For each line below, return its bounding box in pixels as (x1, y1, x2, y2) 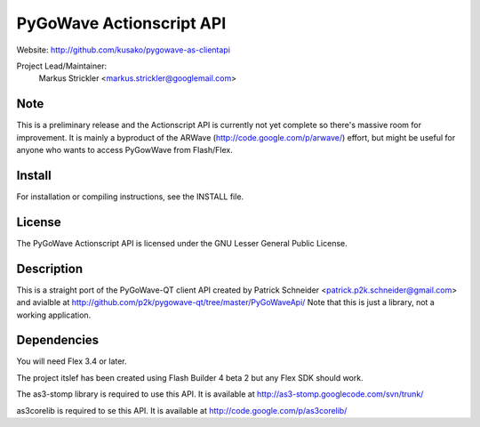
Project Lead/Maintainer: (16, 60, 107, 71)
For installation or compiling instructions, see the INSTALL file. (16, 191, 244, 202)
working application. (16, 310, 92, 320)
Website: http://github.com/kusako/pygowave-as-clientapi (16, 44, 231, 55)
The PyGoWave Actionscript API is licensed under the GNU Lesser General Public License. (16, 238, 348, 248)
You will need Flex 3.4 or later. (16, 356, 128, 367)
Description (16, 261, 84, 276)
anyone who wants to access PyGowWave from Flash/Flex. (16, 145, 233, 156)
